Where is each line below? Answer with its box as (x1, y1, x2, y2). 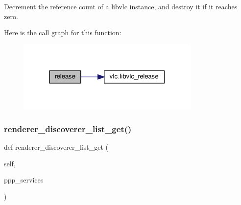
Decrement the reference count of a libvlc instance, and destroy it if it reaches (4, 1, 238, 11)
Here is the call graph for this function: (4, 27, 121, 38)
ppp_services (4, 175, 44, 185)
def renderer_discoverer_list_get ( (4, 142, 109, 152)
